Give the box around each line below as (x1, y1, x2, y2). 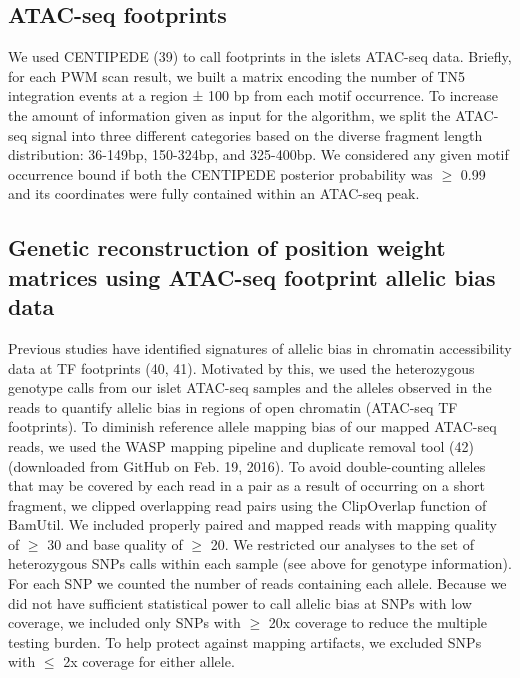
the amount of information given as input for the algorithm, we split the (8, 104, 451, 125)
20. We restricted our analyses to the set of (210, 533, 474, 554)
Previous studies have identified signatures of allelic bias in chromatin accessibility (8, 337, 512, 358)
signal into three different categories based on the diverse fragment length (31, 124, 483, 145)
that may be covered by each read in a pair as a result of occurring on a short (8, 475, 485, 496)
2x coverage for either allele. (63, 651, 235, 672)
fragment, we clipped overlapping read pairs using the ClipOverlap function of (8, 494, 487, 515)
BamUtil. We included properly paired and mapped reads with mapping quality (8, 514, 497, 535)
